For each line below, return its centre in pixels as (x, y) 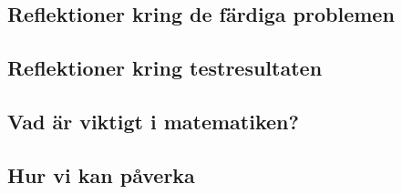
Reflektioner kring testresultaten (165, 68)
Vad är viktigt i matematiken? (153, 121)
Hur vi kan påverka (101, 174)
